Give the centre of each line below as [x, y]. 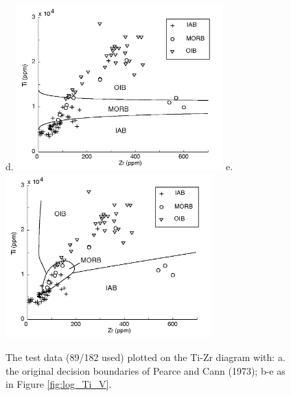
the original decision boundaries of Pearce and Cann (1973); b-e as [145, 370]
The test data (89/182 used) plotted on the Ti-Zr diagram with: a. [145, 357]
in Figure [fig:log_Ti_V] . [59, 384]
